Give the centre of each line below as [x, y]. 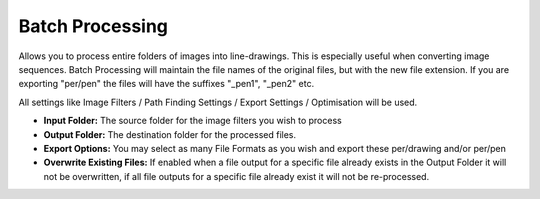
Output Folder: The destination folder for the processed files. [170, 134]
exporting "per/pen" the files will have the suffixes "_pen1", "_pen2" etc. [166, 84]
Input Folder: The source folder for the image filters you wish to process [192, 121]
